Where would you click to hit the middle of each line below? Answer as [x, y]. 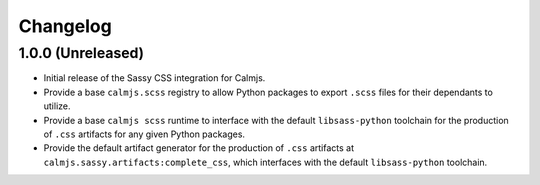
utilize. [57, 106]
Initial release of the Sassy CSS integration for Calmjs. [154, 78]
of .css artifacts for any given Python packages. [144, 134]
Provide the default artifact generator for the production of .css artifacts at [199, 148]
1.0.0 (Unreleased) [81, 53]
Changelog [65, 26]
